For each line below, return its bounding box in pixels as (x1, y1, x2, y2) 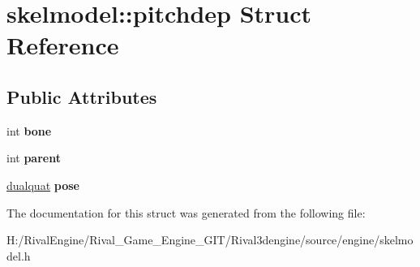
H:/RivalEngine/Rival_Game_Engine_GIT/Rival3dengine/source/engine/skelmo (6, 231, 414, 248)
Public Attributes (6, 84, 157, 109)
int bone (6, 122, 52, 139)
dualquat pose (6, 176, 79, 193)
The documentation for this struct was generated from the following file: (6, 204, 366, 221)
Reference (6, 28, 119, 62)
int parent (6, 149, 61, 166)
